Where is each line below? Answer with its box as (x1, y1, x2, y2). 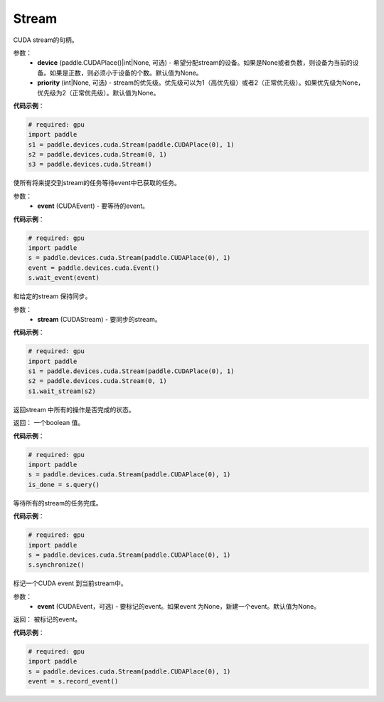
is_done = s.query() (28, 481, 100, 488)
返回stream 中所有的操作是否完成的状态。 (13, 405, 135, 414)
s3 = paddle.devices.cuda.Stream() (28, 160, 152, 169)
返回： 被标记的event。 (13, 615, 82, 624)
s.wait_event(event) (28, 274, 100, 282)
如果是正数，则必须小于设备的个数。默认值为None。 (49, 68, 203, 77)
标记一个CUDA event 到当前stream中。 (13, 579, 127, 587)
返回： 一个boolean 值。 (13, 419, 85, 427)
